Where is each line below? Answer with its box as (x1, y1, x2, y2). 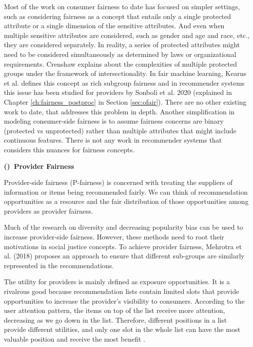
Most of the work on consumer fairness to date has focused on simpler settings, (4, 1, 240, 11)
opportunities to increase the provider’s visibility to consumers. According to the (4, 295, 245, 306)
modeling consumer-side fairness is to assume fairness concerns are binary (4, 116, 224, 126)
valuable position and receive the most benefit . (4, 334, 145, 344)
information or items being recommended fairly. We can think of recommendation (4, 186, 248, 197)
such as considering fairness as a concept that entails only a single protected (4, 11, 231, 21)
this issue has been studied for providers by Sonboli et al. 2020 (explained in (4, 87, 232, 97)
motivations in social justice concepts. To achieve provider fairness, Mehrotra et (4, 241, 242, 251)
